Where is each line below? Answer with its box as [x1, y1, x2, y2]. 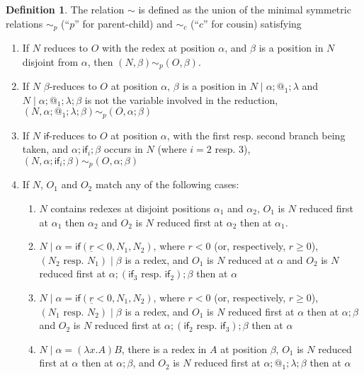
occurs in [103, 142, 143, 156]
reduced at [228, 252, 274, 267]
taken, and [22, 142, 69, 156]
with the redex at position [102, 40, 215, 55]
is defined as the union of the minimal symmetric [138, 2, 351, 16]
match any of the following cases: [95, 177, 239, 192]
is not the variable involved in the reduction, [84, 92, 278, 107]
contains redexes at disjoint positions [50, 200, 211, 215]
